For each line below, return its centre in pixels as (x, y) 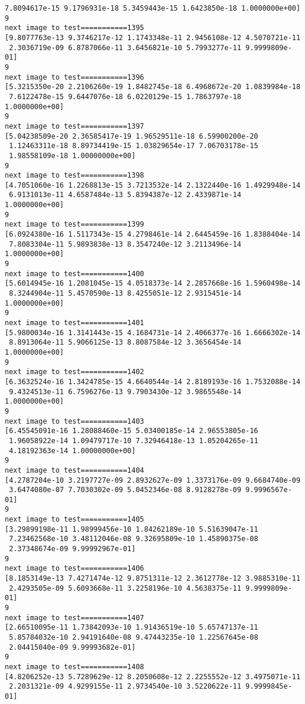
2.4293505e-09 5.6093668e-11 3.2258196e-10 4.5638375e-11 (125, 588)
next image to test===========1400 (75, 274)
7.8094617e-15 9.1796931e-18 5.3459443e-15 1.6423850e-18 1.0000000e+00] (153, 8)
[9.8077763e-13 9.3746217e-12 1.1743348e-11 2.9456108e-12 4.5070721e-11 (153, 37)
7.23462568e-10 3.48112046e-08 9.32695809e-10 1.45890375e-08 (134, 539)
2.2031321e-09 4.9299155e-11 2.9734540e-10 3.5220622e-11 (125, 687)
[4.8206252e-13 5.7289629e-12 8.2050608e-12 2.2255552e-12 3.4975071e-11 (153, 677)
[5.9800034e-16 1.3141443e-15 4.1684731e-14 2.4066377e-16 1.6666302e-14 (153, 333)
